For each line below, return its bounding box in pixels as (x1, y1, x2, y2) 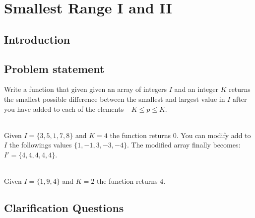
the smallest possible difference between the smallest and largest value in (4, 93, 225, 104)
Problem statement (4, 61, 105, 76)
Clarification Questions (4, 200, 124, 216)
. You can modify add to (176, 130, 251, 140)
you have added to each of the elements (4, 103, 124, 114)
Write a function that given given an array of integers (4, 84, 167, 94)
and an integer (174, 84, 218, 94)
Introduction (4, 31, 70, 47)
